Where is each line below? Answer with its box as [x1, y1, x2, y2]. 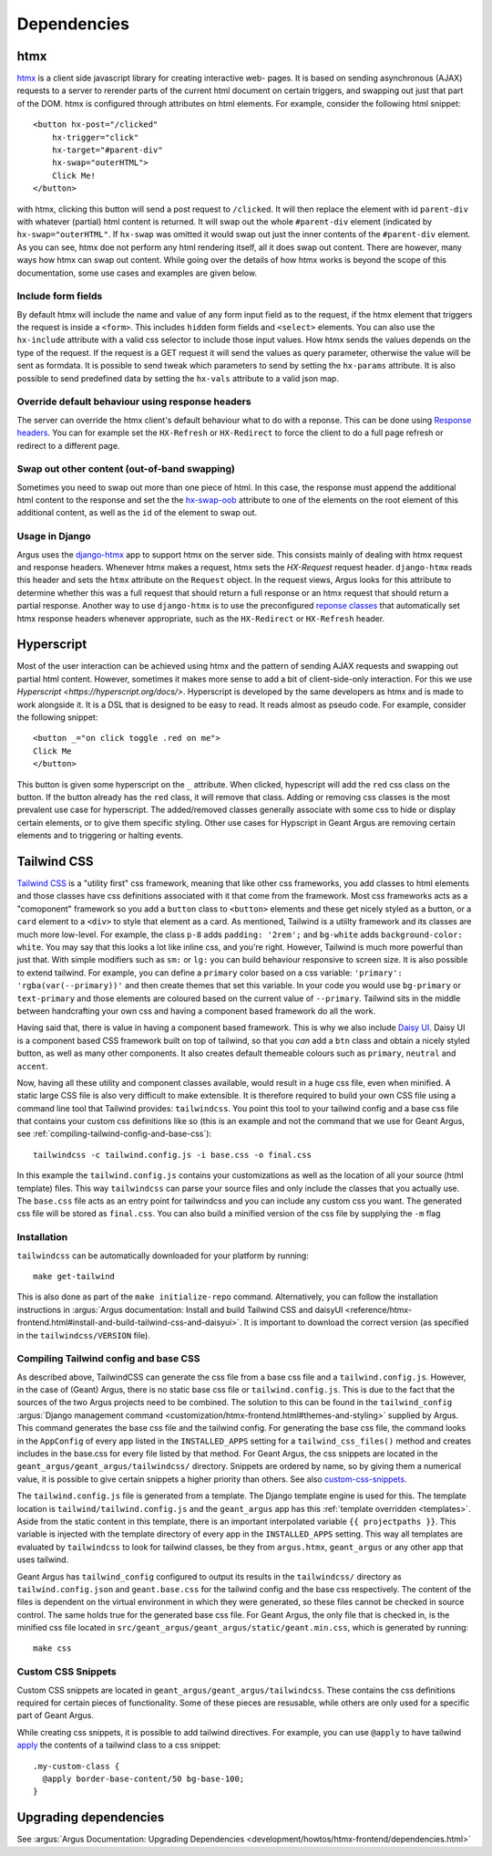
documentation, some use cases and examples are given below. [16, 267, 258, 278]
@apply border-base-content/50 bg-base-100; [42, 1773, 245, 1784]
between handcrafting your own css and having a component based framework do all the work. [16, 1005, 376, 1017]
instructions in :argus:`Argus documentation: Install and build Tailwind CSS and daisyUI [16, 1304, 343, 1315]
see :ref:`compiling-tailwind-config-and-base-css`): [16, 1128, 212, 1140]
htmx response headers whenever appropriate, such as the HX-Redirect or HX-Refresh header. [16, 612, 385, 624]
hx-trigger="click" [51, 132, 139, 142]
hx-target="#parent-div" [51, 145, 163, 155]
